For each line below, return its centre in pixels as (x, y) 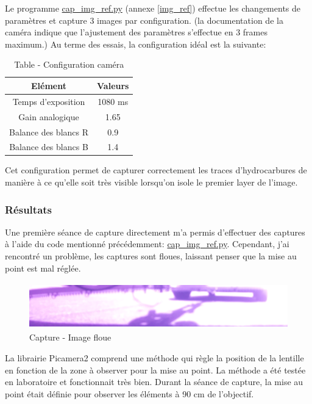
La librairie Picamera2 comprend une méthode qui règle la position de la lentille (154, 357)
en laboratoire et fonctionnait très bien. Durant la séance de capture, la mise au (154, 382)
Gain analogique (49, 116)
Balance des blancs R (49, 132)
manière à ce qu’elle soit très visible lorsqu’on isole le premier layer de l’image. (151, 182)
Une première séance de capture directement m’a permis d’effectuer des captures (155, 232)
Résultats (29, 209)
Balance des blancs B (49, 147)
